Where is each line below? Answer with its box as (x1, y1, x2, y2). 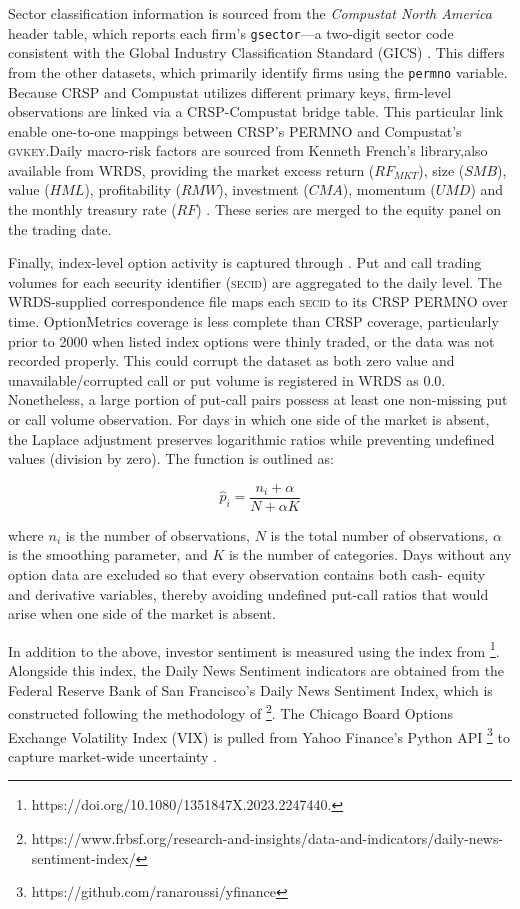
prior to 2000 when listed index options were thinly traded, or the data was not (8, 330, 495, 351)
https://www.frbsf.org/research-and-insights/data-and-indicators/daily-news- (31, 827, 504, 848)
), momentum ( (342, 179, 436, 200)
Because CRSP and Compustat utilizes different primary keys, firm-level (8, 81, 452, 102)
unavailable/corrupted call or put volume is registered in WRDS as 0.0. (8, 369, 446, 390)
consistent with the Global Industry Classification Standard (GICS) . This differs (8, 42, 505, 63)
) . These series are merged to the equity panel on (196, 199, 502, 220)
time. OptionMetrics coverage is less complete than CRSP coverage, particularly (8, 311, 499, 332)
